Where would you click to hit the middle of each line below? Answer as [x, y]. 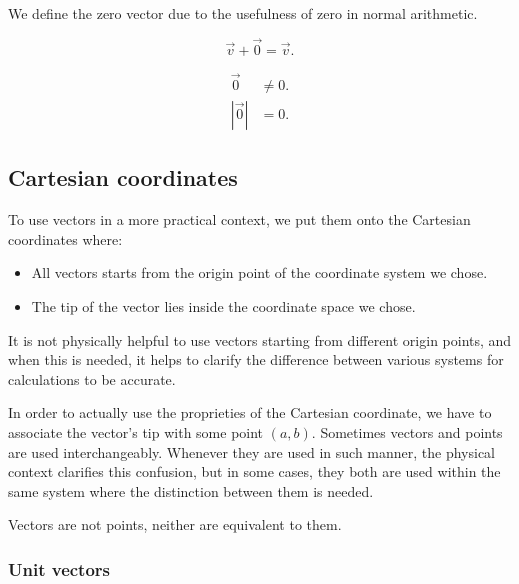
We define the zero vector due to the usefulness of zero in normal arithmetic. [243, 13]
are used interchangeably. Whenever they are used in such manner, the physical [252, 451]
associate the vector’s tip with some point [136, 432]
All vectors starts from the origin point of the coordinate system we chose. [259, 272]
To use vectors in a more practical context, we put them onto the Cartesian [239, 219]
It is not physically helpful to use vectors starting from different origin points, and [260, 339]
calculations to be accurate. [92, 378]
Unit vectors [59, 568]
